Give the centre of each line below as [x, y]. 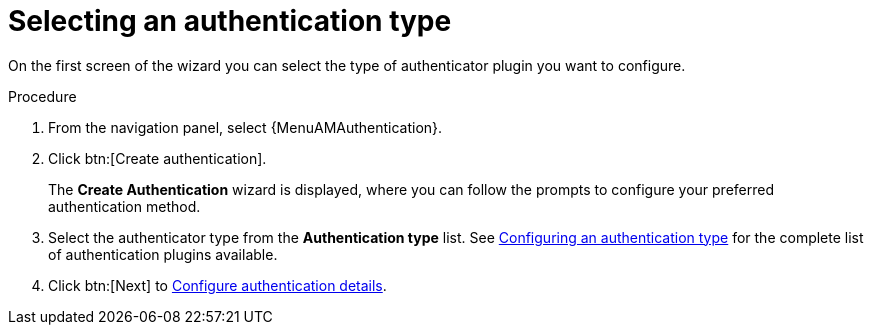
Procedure [42, 96]
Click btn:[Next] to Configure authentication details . [217, 285]
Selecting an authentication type [230, 21]
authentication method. [124, 206]
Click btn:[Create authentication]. [157, 158]
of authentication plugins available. [163, 254]
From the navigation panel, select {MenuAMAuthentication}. [245, 127]
